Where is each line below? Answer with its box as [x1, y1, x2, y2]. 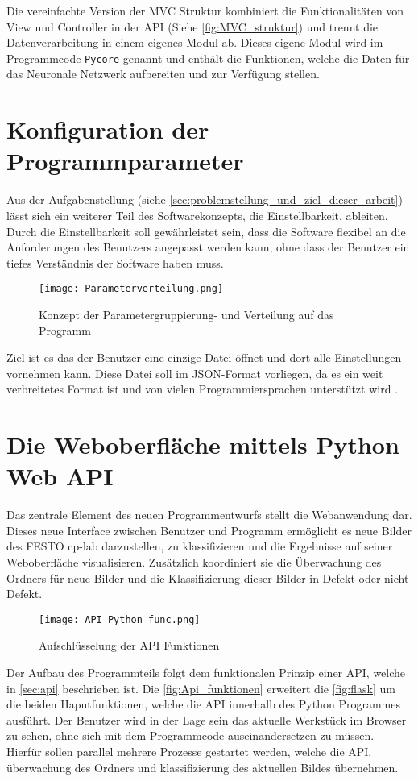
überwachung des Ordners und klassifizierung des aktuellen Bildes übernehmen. [6, 758, 399, 775]
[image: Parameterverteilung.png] [39, 283, 224, 295]
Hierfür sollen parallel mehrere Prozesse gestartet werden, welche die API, [6, 743, 372, 760]
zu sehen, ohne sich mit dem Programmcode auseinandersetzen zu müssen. [6, 727, 375, 744]
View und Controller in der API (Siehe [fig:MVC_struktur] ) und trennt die [6, 18, 379, 35]
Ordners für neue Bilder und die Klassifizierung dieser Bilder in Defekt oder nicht [6, 569, 409, 586]
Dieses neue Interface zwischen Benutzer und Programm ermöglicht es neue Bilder [6, 521, 412, 538]
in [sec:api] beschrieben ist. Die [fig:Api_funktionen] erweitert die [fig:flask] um [6, 679, 395, 696]
